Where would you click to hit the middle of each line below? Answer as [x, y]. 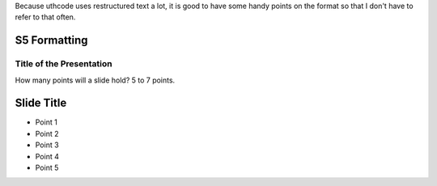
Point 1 [47, 122]
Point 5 [47, 168]
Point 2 [47, 133]
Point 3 [47, 145]
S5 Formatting [51, 40]
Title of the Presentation [64, 64]
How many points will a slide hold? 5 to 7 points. [95, 80]
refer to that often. [45, 17]
